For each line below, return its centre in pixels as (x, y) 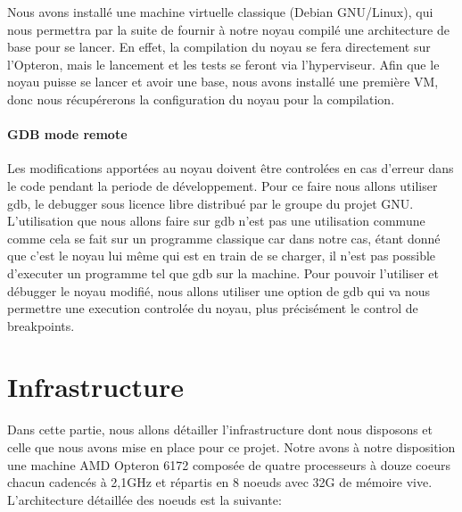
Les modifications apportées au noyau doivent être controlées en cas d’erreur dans (231, 168)
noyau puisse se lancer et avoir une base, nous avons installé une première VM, (223, 82)
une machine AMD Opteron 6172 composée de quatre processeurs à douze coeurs (229, 464)
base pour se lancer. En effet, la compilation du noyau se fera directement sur (219, 47)
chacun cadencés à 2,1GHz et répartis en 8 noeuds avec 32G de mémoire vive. (220, 482)
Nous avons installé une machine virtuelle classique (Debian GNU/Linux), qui (220, 12)
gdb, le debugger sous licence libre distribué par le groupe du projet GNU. (210, 203)
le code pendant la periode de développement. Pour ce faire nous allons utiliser (223, 185)
